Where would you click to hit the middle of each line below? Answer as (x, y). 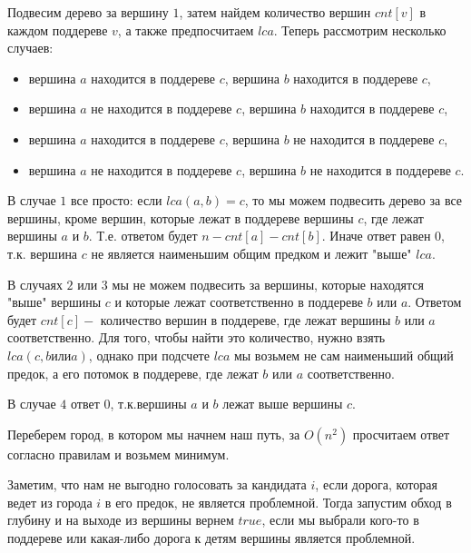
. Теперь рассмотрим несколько (360, 30)
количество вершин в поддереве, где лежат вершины (245, 319)
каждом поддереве (58, 30)
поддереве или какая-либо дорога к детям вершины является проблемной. (211, 538)
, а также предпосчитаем (186, 30)
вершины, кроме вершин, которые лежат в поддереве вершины (181, 217)
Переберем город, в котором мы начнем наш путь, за (154, 434)
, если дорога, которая (376, 484)
